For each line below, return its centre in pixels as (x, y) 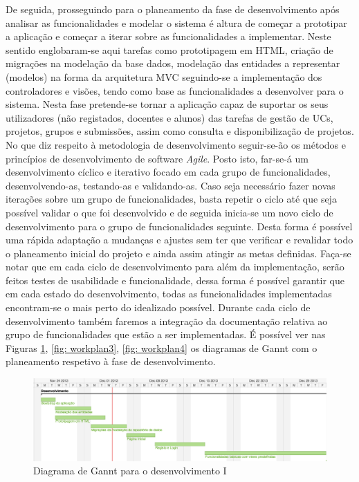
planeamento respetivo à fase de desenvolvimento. (111, 361)
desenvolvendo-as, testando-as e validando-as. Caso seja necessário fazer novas (171, 185)
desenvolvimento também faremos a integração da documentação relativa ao (167, 321)
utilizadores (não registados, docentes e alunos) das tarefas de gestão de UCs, (169, 117)
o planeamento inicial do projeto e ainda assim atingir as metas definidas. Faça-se (178, 253)
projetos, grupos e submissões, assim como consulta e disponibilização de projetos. (180, 131)
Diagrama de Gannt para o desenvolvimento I (130, 471)
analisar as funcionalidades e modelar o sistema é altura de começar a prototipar (176, 22)
